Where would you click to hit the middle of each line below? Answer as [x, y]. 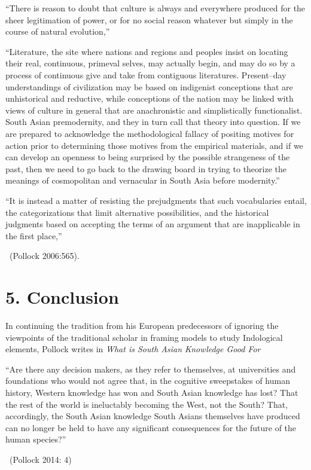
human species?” [36, 439]
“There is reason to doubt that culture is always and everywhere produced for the [155, 8]
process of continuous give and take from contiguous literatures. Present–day [146, 74]
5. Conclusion [62, 297]
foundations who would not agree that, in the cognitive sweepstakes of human [148, 381]
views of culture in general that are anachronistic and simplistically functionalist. [154, 110]
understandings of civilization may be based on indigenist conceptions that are [149, 86]
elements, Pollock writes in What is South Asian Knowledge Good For [133, 349]
